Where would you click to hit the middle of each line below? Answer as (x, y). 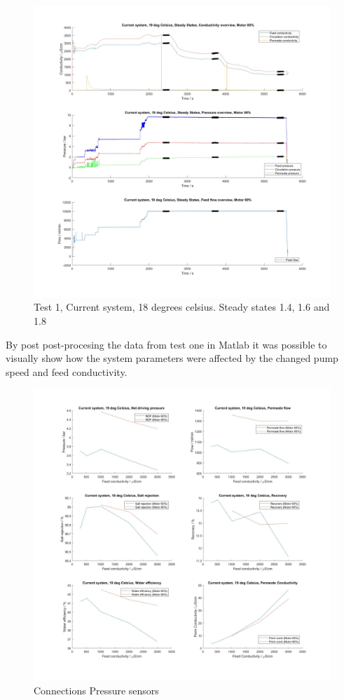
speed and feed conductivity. (67, 371)
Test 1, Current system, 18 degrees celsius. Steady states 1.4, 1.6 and (182, 307)
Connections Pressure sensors (96, 690)
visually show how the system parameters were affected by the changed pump (172, 358)
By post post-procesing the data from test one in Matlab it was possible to (166, 344)
